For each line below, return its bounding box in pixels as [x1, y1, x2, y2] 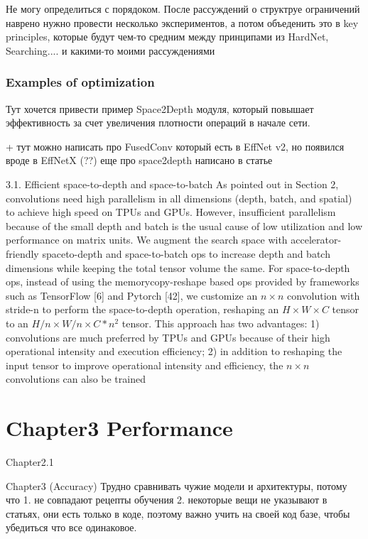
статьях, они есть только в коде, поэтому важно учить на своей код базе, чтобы [6, 506, 350, 521]
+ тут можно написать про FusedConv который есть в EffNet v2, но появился [6, 138, 345, 153]
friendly [6, 246, 39, 261]
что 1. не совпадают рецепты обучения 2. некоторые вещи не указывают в [6, 492, 328, 507]
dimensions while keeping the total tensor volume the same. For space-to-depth [6, 260, 350, 275]
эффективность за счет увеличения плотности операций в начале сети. [6, 115, 310, 130]
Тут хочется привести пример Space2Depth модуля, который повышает [6, 101, 314, 116]
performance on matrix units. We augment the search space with [6, 232, 288, 247]
